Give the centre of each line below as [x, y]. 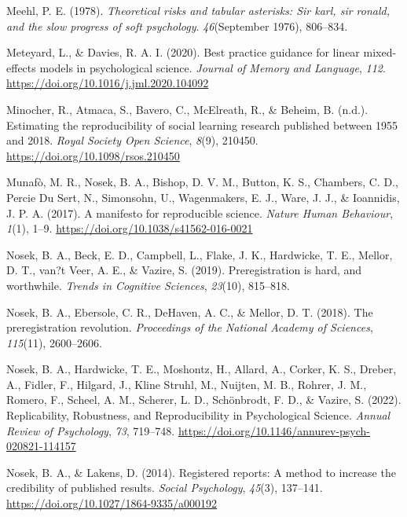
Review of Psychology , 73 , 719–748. [91, 430]
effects [21, 67]
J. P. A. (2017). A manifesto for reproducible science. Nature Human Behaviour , [200, 213]
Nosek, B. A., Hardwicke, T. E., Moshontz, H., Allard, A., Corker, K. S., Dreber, [202, 369]
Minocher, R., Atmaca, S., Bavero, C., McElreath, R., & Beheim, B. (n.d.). [187, 109]
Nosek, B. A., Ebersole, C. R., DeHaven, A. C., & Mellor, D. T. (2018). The [190, 312]
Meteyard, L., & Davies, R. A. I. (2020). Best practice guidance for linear [183, 52]
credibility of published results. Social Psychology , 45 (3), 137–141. [165, 488]
